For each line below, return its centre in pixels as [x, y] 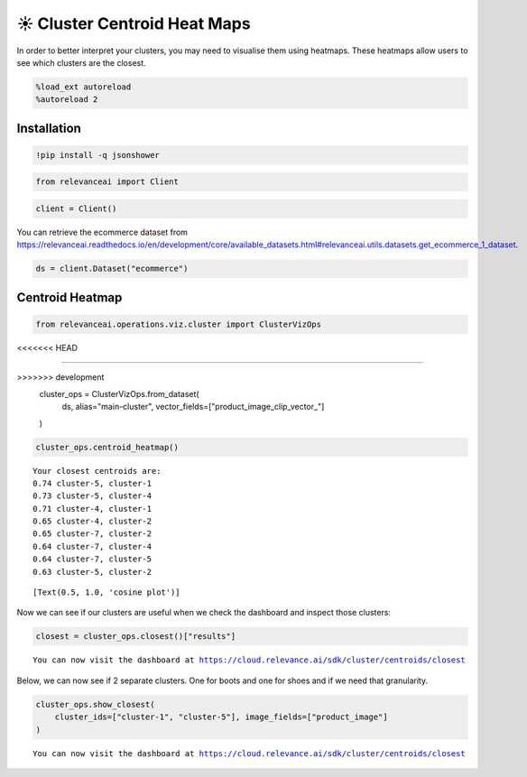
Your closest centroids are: [97, 471]
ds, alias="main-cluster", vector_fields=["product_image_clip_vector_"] [193, 407]
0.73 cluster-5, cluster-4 [92, 496]
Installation [49, 128]
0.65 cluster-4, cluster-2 [92, 522]
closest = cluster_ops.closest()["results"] [136, 637]
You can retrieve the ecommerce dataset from [102, 232]
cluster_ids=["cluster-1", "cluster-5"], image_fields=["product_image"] [221, 717]
